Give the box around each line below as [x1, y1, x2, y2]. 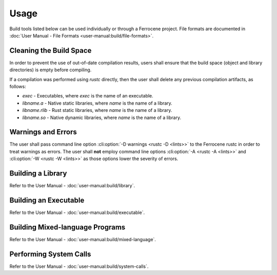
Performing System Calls [9, 249, 91, 259]
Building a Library [9, 169, 67, 178]
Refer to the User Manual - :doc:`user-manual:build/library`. [9, 183, 135, 189]
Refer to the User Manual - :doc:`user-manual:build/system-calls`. [9, 263, 149, 269]
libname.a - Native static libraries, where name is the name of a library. [22, 100, 173, 106]
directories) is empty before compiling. [9, 67, 92, 73]
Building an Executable [9, 195, 85, 205]
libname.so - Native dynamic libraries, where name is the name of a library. [22, 114, 182, 121]
